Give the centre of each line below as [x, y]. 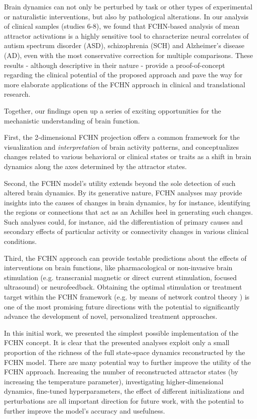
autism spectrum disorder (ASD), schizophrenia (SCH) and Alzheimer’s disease [124, 45]
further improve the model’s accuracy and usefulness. [85, 410]
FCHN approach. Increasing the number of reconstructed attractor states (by [121, 372]
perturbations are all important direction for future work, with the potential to [124, 400]
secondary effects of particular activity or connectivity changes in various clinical [126, 231]
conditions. [21, 241]
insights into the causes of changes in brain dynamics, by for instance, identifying [127, 202]
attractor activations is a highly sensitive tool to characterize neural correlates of [127, 35]
